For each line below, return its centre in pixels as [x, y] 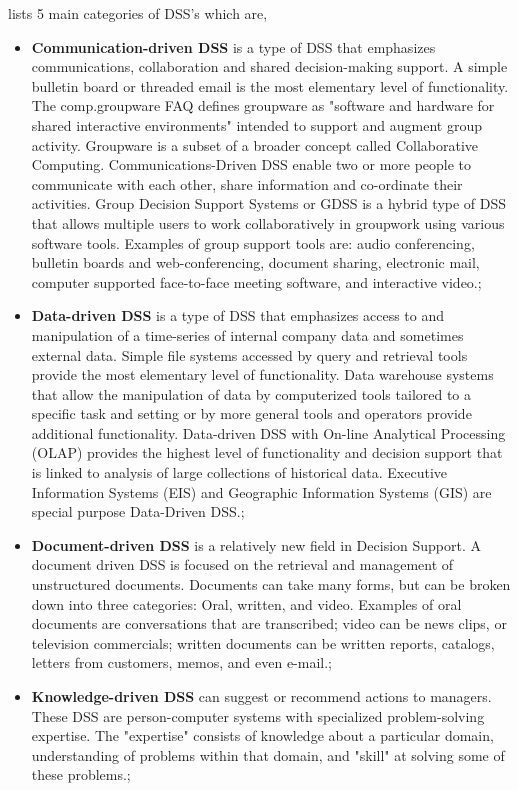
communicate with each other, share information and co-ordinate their [247, 183]
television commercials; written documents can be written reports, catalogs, [263, 642]
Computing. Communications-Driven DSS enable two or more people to [251, 164]
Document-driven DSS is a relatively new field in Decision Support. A [256, 544]
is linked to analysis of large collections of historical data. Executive [239, 472]
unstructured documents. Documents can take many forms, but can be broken [271, 584]
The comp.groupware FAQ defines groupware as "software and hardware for [263, 105]
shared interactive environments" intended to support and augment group [256, 124]
